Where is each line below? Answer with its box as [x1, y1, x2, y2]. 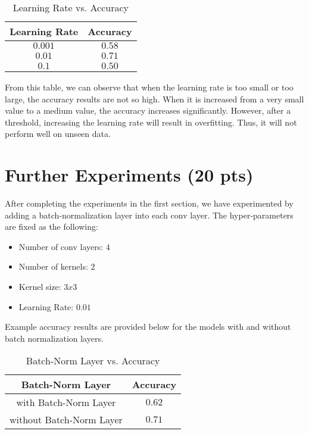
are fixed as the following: [5, 220, 98, 233]
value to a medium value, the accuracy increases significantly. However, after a [5, 104, 291, 117]
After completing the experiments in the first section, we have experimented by [5, 197, 294, 210]
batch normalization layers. [5, 332, 104, 344]
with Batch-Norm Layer [16, 395, 116, 410]
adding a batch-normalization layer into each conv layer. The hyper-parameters [5, 208, 294, 221]
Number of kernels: [18, 260, 88, 273]
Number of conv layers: [18, 240, 104, 252]
